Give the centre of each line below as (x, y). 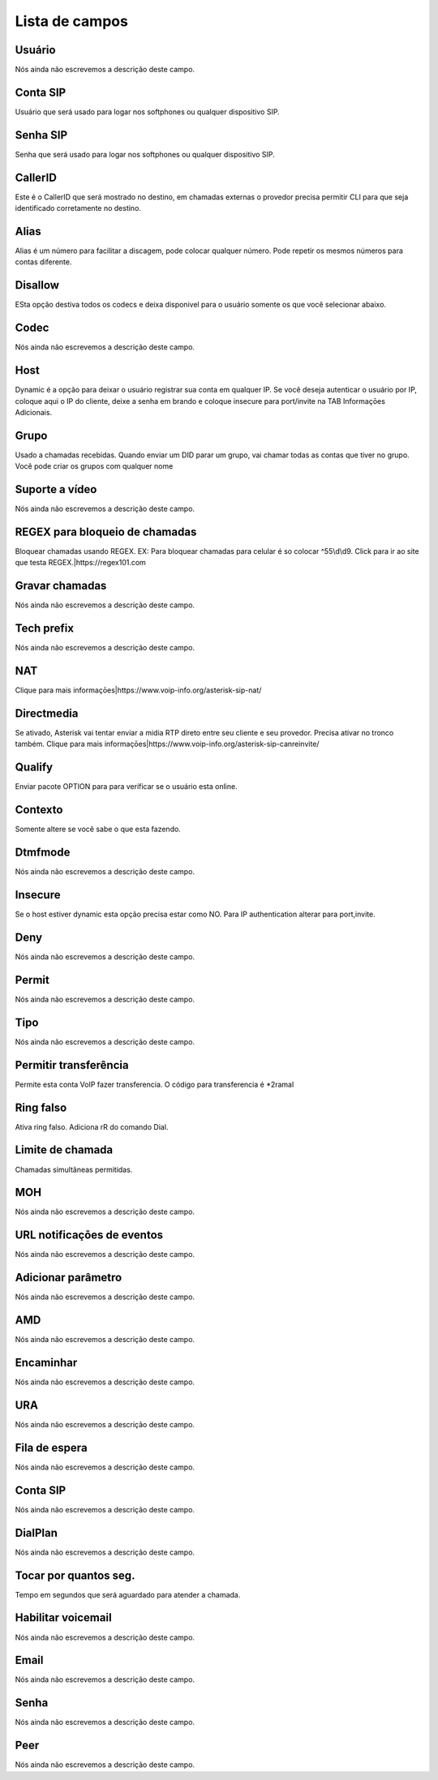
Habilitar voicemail (64, 1618)
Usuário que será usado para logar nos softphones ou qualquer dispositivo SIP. (147, 112)
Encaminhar (46, 1362)
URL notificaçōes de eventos (89, 1235)
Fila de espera (52, 1448)
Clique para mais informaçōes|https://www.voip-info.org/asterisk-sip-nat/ (138, 690)
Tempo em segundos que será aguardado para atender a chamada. (128, 1594)
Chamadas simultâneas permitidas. (74, 1169)
